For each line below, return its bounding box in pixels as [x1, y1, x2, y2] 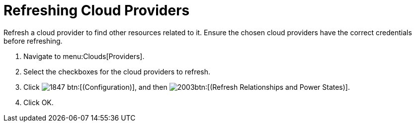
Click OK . [23, 98, 54, 107]
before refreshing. [3, 36, 63, 45]
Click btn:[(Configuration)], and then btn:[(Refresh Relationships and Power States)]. [23, 82, 350, 91]
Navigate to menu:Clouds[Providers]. [23, 52, 145, 61]
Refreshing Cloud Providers [3, 2, 190, 19]
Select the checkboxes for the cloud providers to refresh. [23, 67, 211, 76]
